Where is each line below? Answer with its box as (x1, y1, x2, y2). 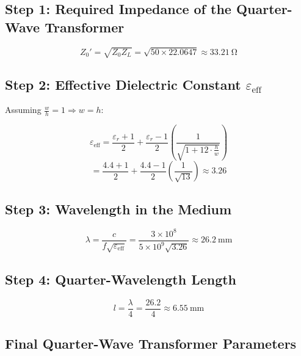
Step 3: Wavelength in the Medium (5, 199, 232, 218)
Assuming (5, 103, 42, 116)
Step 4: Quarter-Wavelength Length (5, 270, 237, 289)
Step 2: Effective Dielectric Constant (5, 74, 241, 93)
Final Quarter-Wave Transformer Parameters (5, 334, 297, 353)
